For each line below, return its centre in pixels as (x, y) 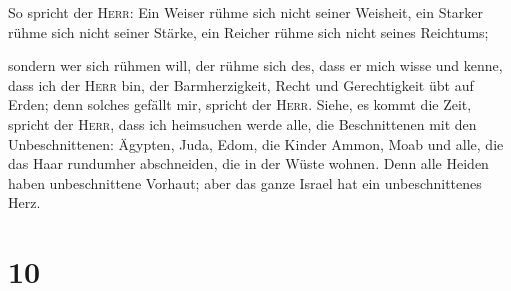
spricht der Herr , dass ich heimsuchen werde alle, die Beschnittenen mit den (242, 123)
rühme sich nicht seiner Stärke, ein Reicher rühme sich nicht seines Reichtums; (248, 31)
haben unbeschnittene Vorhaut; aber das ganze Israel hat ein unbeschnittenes (245, 182)
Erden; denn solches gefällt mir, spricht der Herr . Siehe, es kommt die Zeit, (240, 104)
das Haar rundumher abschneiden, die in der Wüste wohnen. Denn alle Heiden (248, 163)
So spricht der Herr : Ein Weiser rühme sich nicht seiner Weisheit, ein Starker (246, 12)
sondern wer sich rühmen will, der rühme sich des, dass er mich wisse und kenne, (255, 65)
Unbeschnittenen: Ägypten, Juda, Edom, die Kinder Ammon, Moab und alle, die (256, 143)
